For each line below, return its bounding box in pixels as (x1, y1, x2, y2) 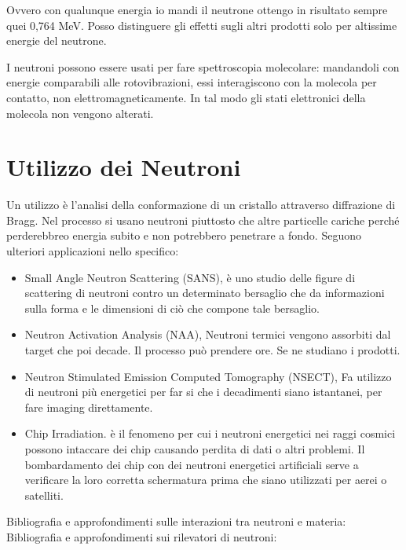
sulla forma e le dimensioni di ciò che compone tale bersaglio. (24, 299, 320, 316)
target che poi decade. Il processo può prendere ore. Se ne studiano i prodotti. (24, 342, 401, 358)
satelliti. (24, 486, 64, 503)
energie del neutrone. (6, 32, 107, 49)
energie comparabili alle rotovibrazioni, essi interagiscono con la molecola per (6, 74, 377, 90)
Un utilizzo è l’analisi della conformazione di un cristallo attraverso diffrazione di (6, 196, 396, 213)
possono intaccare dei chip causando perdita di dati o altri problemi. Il (24, 441, 365, 456)
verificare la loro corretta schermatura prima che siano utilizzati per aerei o (24, 471, 387, 488)
